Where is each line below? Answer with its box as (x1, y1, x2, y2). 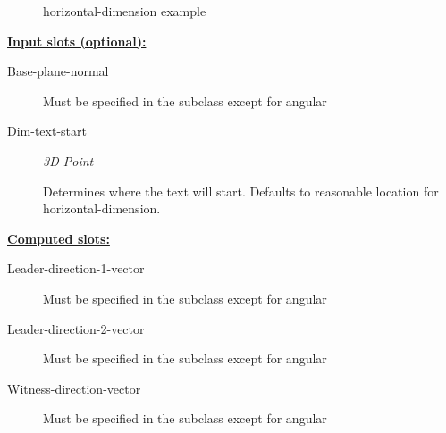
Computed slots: (7, 229, 110, 247)
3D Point (43, 151, 94, 170)
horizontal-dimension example (43, 2, 206, 20)
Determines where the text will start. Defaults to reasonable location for (43, 181, 439, 200)
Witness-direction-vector (7, 379, 141, 397)
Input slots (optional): (7, 31, 147, 50)
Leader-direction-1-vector (7, 259, 145, 278)
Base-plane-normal (7, 62, 109, 80)
